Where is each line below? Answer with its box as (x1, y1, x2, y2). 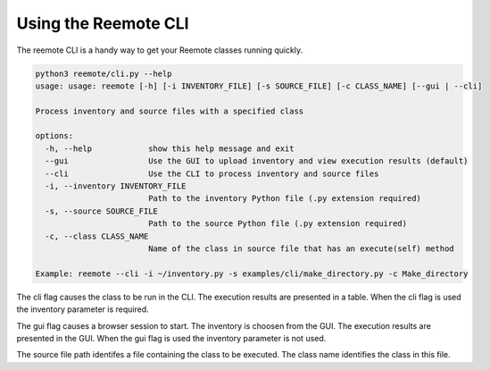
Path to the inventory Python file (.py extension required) (147, 193, 421, 204)
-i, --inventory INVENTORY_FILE (45, 181, 187, 191)
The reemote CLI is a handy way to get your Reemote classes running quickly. (16, 45, 303, 55)
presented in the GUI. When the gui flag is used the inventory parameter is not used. (16, 332, 327, 343)
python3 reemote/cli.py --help (35, 68, 173, 79)
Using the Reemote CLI (16, 13, 189, 33)
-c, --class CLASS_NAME (45, 231, 149, 241)
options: (35, 130, 74, 141)
